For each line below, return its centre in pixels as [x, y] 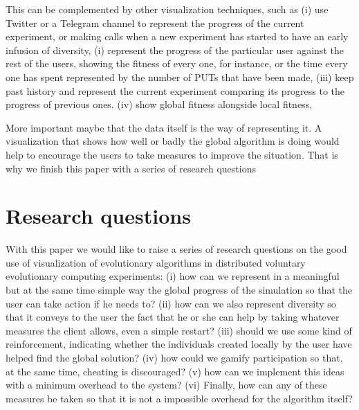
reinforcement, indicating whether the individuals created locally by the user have [179, 344]
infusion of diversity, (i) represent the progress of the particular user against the [175, 50]
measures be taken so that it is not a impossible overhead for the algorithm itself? [179, 398]
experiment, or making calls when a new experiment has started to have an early [177, 36]
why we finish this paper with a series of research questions [131, 168]
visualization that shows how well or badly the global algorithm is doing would [173, 141]
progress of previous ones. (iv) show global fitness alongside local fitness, [159, 104]
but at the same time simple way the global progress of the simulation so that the [179, 290]
